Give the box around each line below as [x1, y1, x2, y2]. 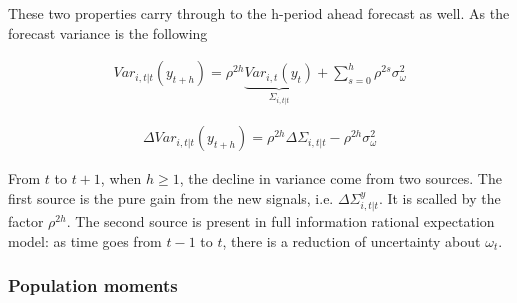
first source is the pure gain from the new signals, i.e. [8, 187, 334, 208]
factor [8, 211, 44, 232]
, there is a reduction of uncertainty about [222, 230, 481, 251]
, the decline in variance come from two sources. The [179, 168, 502, 189]
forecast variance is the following [8, 22, 208, 43]
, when [100, 168, 142, 189]
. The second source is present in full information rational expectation [66, 211, 495, 232]
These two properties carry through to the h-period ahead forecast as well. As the [8, 3, 510, 23]
